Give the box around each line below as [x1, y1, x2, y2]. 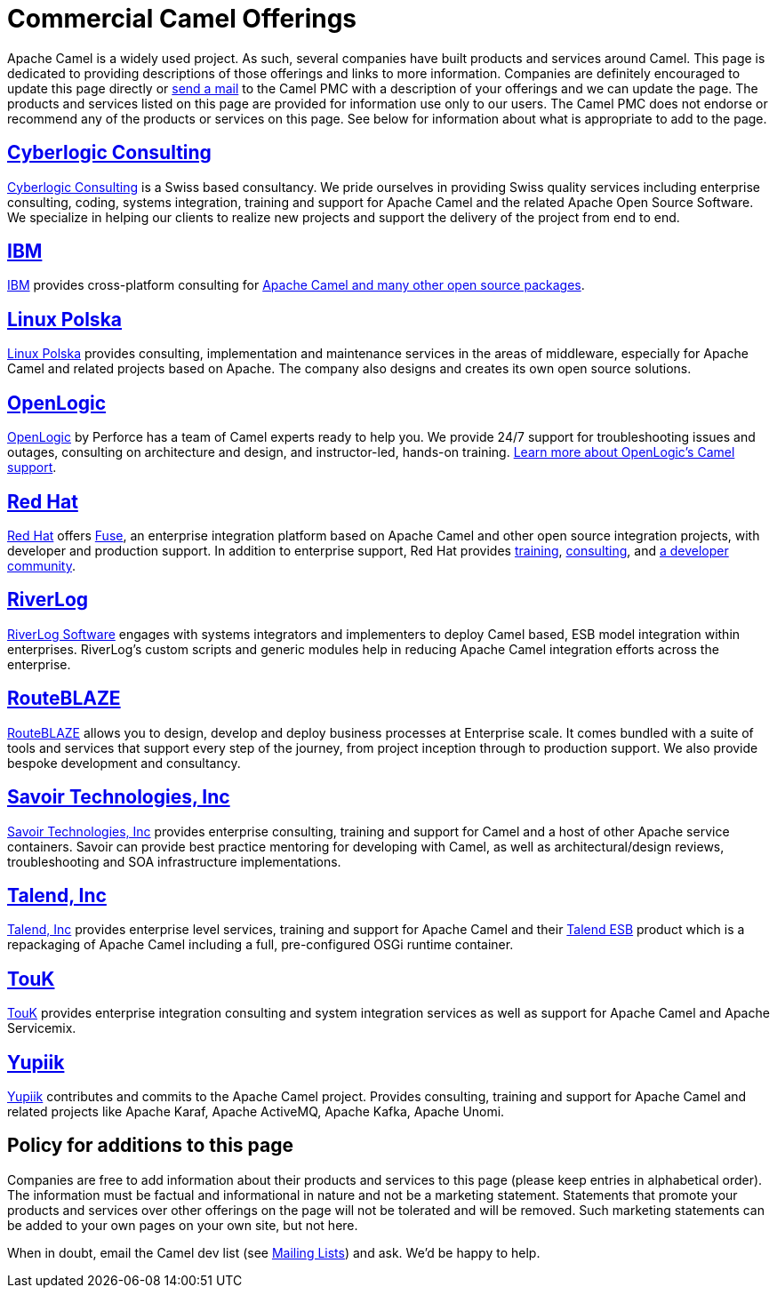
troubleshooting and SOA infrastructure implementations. [7, 853, 341, 869]
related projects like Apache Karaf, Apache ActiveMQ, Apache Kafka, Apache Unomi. [7, 1104, 505, 1120]
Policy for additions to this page [7, 1134, 294, 1157]
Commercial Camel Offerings [7, 4, 357, 34]
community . [7, 557, 76, 573]
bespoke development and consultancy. [7, 755, 241, 771]
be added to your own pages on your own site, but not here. [7, 1217, 358, 1233]
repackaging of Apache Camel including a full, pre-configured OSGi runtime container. [7, 937, 514, 953]
